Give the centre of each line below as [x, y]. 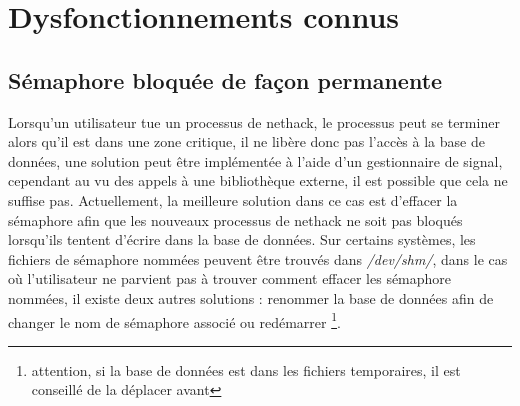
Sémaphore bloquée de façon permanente [225, 79]
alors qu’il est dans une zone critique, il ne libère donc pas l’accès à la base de [246, 141]
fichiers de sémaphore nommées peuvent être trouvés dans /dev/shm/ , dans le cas [258, 258]
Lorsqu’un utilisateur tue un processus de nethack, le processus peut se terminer [254, 121]
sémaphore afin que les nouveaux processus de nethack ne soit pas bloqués [235, 219]
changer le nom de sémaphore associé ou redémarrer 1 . [174, 320]
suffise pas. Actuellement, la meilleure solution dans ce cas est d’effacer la [233, 199]
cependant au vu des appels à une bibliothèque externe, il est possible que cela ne [258, 180]
